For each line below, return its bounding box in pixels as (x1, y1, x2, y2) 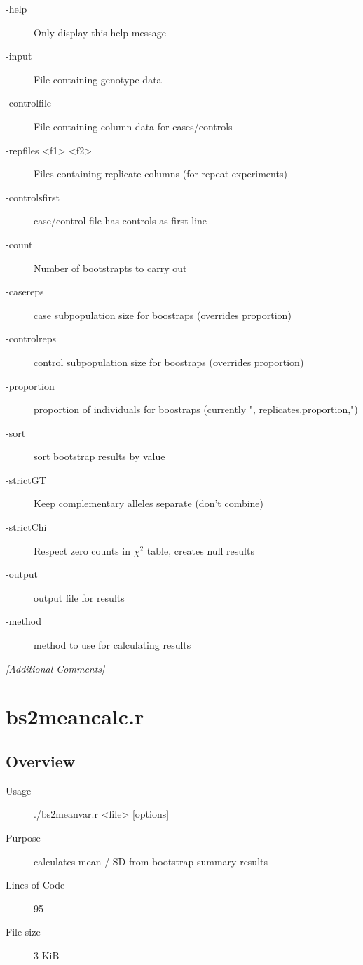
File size (6, 924, 41, 939)
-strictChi (6, 520, 47, 534)
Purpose (6, 830, 41, 844)
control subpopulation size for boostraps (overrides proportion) (34, 354, 304, 369)
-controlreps (6, 331, 57, 346)
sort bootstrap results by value (34, 449, 165, 464)
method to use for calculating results (34, 637, 191, 652)
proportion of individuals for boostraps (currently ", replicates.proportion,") (34, 402, 358, 417)
